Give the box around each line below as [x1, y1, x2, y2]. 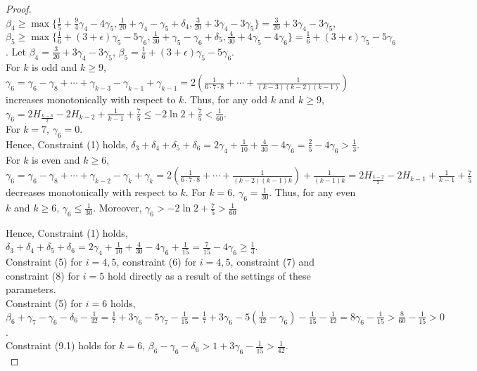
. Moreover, [93, 200, 142, 215]
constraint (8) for [6, 268, 80, 282]
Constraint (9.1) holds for [6, 338, 116, 353]
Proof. [6, 1, 32, 15]
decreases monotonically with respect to [6, 185, 177, 200]
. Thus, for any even [269, 185, 356, 200]
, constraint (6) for [116, 254, 197, 269]
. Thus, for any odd [184, 92, 268, 107]
